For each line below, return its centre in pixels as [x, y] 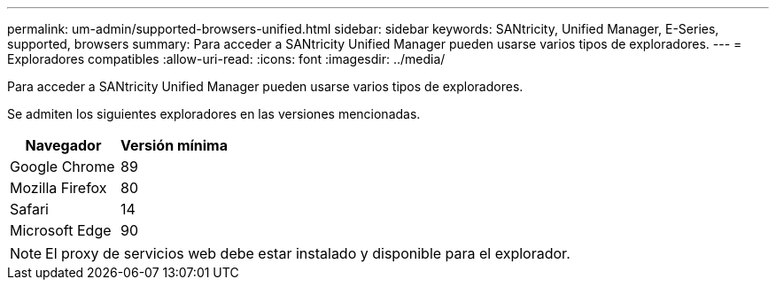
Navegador [63, 145]
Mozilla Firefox [58, 188]
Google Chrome [62, 167]
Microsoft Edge [61, 230]
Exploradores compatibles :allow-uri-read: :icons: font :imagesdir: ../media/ [226, 59]
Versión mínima [174, 145]
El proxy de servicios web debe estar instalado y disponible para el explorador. [308, 253]
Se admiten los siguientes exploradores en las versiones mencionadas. [214, 114]
